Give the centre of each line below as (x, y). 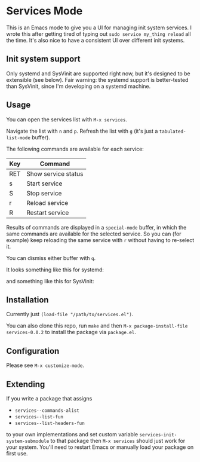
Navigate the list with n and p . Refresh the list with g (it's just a (82, 131)
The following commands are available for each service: (75, 149)
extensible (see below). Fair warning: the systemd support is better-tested (97, 79)
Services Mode (44, 11)
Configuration (33, 351)
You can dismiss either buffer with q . (51, 258)
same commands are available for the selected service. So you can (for (94, 234)
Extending (26, 384)
